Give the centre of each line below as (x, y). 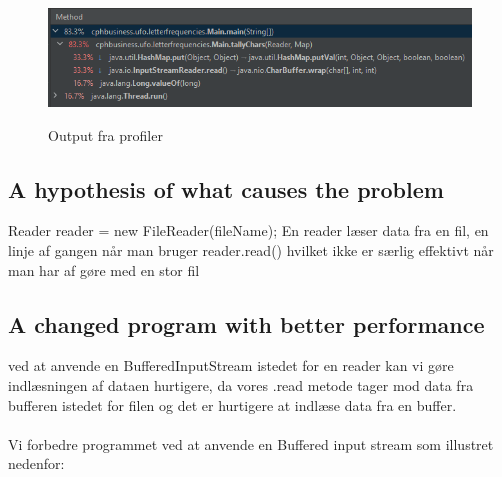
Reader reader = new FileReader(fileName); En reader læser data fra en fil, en (248, 230)
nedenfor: (36, 463)
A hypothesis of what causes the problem (226, 188)
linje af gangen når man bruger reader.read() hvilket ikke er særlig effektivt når (251, 250)
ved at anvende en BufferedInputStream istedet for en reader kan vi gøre (231, 365)
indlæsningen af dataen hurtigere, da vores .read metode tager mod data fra (241, 385)
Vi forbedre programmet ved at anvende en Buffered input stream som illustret (251, 443)
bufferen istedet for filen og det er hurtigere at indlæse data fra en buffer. (232, 404)
